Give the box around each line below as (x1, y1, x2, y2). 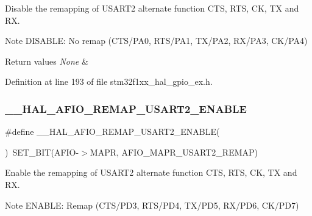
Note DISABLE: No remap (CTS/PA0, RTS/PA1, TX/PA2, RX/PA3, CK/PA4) (5, 34, 308, 47)
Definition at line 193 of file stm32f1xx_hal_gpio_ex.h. (5, 75, 213, 88)
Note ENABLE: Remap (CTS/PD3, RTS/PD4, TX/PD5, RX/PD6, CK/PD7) (5, 198, 299, 211)
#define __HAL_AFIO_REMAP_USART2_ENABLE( (5, 125, 220, 138)
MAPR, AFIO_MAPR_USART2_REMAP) (90, 145, 258, 158)
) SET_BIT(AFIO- (5, 145, 79, 158)
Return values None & (5, 54, 88, 67)
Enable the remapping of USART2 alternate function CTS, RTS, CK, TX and (5, 166, 297, 179)
